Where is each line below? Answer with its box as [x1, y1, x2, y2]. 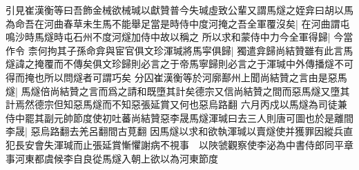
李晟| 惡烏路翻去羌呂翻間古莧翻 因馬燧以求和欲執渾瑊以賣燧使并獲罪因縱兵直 [6, 124, 353, 138]
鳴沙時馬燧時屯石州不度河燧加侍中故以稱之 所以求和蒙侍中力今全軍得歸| [6, 30, 331, 44]
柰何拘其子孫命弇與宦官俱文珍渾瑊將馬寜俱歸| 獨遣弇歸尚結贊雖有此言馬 [28, 43, 353, 57]
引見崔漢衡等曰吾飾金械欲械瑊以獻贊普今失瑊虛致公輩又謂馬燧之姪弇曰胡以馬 [6, 3, 353, 17]
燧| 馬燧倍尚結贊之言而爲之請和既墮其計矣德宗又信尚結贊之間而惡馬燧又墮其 [6, 83, 350, 98]
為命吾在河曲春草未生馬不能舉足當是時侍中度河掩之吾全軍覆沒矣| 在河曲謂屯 [6, 16, 350, 30]
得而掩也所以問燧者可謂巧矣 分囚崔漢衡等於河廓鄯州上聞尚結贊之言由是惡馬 [6, 70, 347, 84]
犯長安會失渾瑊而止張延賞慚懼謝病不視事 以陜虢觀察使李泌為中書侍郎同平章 [6, 137, 353, 151]
